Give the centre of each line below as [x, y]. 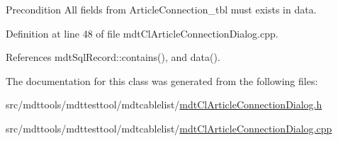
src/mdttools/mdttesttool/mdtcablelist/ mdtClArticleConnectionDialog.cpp [169, 128]
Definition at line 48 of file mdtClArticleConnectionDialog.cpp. [142, 33]
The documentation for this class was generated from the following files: [162, 80]
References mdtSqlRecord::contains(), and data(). [113, 57]
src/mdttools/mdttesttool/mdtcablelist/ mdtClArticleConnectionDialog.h [164, 105]
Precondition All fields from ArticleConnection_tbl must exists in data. [161, 9]
